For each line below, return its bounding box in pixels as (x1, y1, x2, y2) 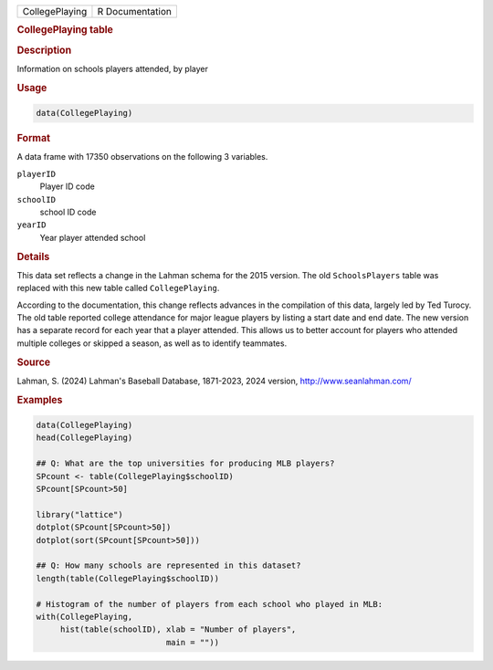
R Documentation (97, 5, 173, 17)
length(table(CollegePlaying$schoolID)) (36, 573, 219, 583)
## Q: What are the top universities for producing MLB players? (36, 458, 335, 469)
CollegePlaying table (16, 24, 114, 37)
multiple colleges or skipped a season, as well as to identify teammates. (16, 338, 288, 349)
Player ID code (39, 181, 95, 192)
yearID (16, 220, 47, 230)
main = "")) (165, 637, 219, 647)
